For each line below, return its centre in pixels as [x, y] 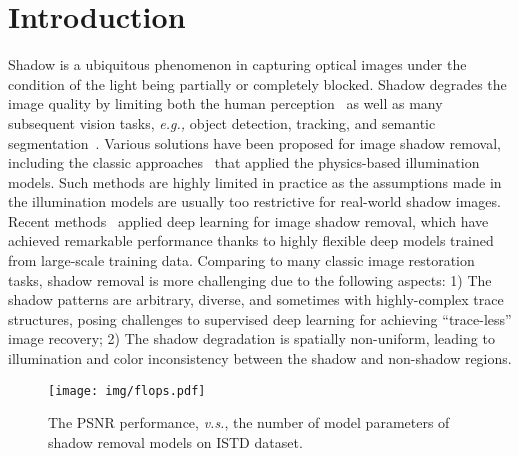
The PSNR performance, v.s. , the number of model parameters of [249, 422]
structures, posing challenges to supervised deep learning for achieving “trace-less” [260, 318]
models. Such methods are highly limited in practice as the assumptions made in [255, 181]
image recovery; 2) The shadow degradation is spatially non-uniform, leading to [251, 338]
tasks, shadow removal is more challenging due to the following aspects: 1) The [250, 279]
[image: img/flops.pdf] [127, 390]
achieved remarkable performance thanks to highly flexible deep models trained [251, 240]
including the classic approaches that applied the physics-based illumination [244, 162]
